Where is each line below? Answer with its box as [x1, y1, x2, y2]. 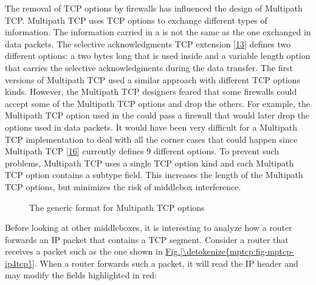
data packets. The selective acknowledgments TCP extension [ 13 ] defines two [5, 37, 291, 50]
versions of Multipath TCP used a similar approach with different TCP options [5, 73, 300, 86]
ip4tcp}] [5, 256, 35, 269]
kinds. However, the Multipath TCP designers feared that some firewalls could [5, 85, 297, 98]
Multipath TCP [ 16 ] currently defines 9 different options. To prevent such [5, 145, 279, 157]
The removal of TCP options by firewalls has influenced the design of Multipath [5, 2, 303, 14]
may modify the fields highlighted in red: [5, 269, 157, 281]
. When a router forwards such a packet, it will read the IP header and [35, 256, 298, 269]
